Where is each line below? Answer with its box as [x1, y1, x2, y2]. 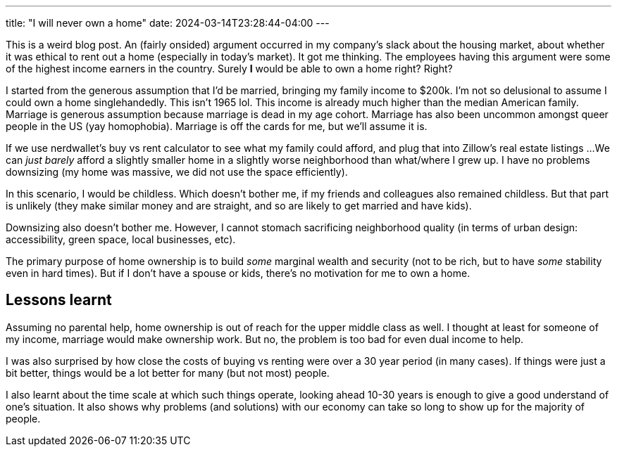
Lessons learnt [6, 291, 112, 309]
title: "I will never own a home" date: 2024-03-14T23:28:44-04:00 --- [6, 17, 330, 29]
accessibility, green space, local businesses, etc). [6, 233, 236, 245]
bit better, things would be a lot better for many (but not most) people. [6, 366, 330, 379]
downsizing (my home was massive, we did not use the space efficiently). [6, 166, 348, 178]
